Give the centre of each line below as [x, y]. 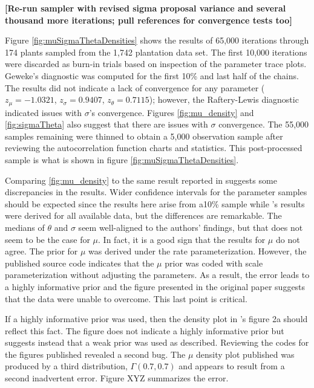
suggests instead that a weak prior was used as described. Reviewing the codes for [157, 342]
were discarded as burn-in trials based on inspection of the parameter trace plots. [156, 64]
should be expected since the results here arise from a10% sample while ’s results [155, 203]
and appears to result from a [232, 366]
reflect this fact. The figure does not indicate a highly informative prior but [145, 330]
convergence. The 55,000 [264, 124]
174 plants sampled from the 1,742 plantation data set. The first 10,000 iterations [156, 52]
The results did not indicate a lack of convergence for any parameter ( [135, 87]
